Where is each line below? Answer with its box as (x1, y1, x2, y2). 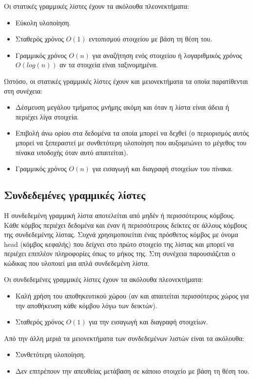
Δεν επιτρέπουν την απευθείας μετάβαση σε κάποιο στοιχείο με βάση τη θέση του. (15, 366, 250, 376)
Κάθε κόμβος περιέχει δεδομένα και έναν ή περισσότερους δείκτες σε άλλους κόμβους (4, 219, 247, 230)
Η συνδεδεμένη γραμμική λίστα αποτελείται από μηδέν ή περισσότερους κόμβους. (4, 210, 235, 220)
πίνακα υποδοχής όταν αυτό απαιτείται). (15, 147, 128, 157)
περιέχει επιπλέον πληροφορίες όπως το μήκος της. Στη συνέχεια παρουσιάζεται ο (4, 248, 235, 259)
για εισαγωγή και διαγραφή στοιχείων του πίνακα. (92, 163, 233, 174)
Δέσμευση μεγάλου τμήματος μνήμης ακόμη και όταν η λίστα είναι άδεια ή (15, 102, 229, 112)
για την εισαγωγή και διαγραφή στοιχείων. (89, 317, 208, 327)
